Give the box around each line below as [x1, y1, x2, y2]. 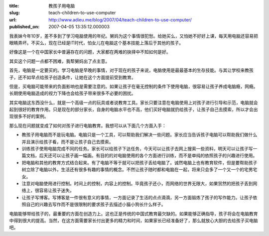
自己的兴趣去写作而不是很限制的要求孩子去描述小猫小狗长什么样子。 [25, 202, 166, 208]
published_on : [9, 24, 40, 30]
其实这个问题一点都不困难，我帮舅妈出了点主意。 [9, 58, 110, 64]
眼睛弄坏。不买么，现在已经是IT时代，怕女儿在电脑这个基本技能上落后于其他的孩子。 [9, 40, 184, 46]
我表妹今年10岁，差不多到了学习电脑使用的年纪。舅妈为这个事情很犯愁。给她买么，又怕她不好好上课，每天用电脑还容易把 [9, 33, 259, 39]
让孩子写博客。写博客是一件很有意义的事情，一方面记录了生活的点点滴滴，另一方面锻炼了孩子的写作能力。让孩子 [21, 194, 253, 200]
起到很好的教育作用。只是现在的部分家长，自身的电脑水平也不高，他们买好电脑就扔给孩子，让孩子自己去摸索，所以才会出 [9, 107, 258, 113]
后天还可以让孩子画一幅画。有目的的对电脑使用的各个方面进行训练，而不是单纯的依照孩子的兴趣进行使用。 [39, 152, 258, 159]
